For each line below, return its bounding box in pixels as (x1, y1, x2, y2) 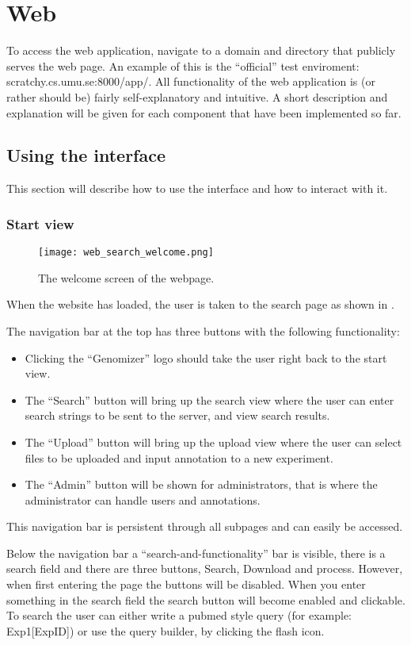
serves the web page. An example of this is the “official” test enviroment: (6, 57, 360, 74)
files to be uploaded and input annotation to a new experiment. (25, 449, 333, 466)
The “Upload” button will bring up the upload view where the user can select (25, 433, 402, 450)
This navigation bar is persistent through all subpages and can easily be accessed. (6, 518, 403, 535)
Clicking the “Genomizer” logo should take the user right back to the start (25, 349, 387, 366)
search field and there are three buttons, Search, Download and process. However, (6, 560, 403, 577)
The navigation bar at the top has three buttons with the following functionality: (6, 322, 400, 339)
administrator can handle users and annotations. (25, 491, 261, 508)
